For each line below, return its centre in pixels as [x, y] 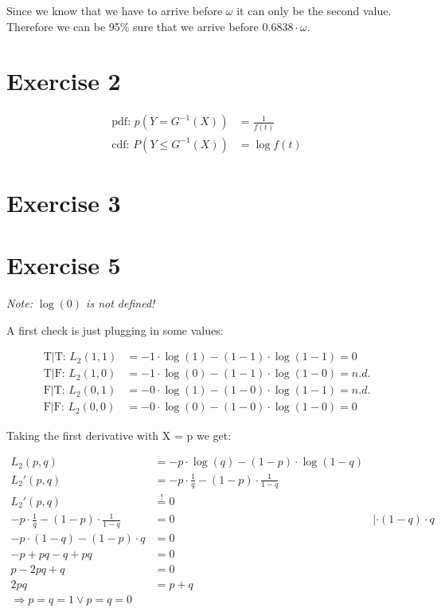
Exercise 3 [64, 202]
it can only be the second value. [314, 10]
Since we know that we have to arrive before [115, 10]
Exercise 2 [64, 81]
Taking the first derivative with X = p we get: [119, 435]
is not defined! [121, 303]
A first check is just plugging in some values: [115, 330]
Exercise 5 [64, 265]
